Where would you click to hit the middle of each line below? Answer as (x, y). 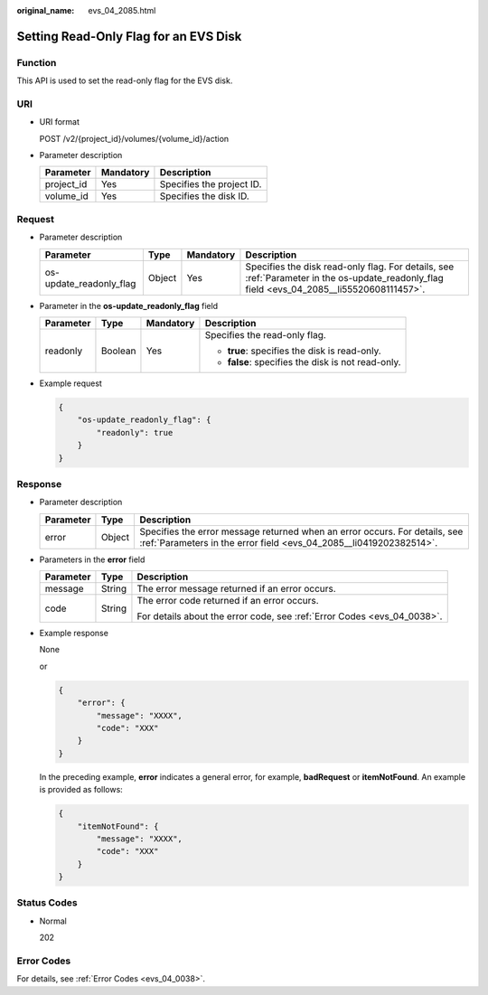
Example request (71, 383)
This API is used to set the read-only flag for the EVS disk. (125, 80)
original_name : (46, 10)
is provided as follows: (81, 790)
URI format (60, 122)
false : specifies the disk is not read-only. (314, 362)
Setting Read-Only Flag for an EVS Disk (129, 36)
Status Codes (47, 903)
